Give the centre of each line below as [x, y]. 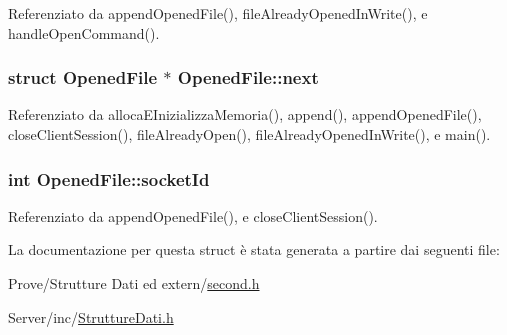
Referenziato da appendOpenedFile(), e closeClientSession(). [193, 215]
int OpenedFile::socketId [109, 178]
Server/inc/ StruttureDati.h [91, 316]
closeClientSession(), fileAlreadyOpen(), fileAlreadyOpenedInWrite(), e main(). [249, 134]
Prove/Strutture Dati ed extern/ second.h [134, 283]
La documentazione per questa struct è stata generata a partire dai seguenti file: [254, 249]
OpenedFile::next [248, 77]
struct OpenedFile [83, 77]
